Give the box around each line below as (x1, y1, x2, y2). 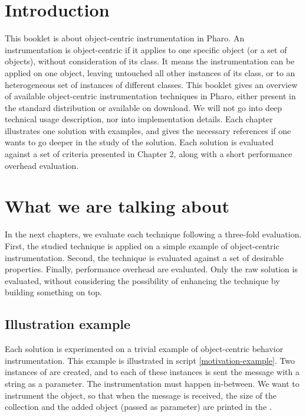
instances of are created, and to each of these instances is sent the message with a (5, 366, 300, 378)
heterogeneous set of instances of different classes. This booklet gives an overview (5, 78, 298, 90)
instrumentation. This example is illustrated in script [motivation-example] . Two (5, 354, 295, 366)
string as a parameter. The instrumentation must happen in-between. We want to (5, 377, 300, 389)
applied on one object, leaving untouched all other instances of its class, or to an (5, 66, 295, 79)
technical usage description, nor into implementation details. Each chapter (5, 113, 273, 125)
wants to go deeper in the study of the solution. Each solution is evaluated (5, 136, 274, 148)
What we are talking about (5, 194, 230, 218)
